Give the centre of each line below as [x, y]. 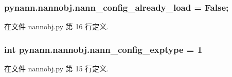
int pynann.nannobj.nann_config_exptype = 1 [103, 49]
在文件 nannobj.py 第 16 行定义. [57, 26]
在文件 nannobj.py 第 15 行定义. [57, 69]
